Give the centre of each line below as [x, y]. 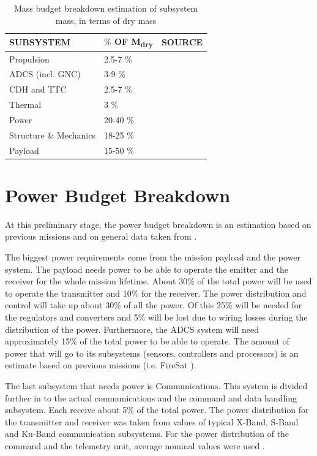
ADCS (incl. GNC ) [45, 74]
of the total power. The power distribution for [223, 410]
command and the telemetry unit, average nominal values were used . [135, 445]
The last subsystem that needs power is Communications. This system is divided [156, 385]
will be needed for [269, 305]
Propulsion [29, 59]
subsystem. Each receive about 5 [66, 410]
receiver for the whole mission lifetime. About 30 [96, 281]
